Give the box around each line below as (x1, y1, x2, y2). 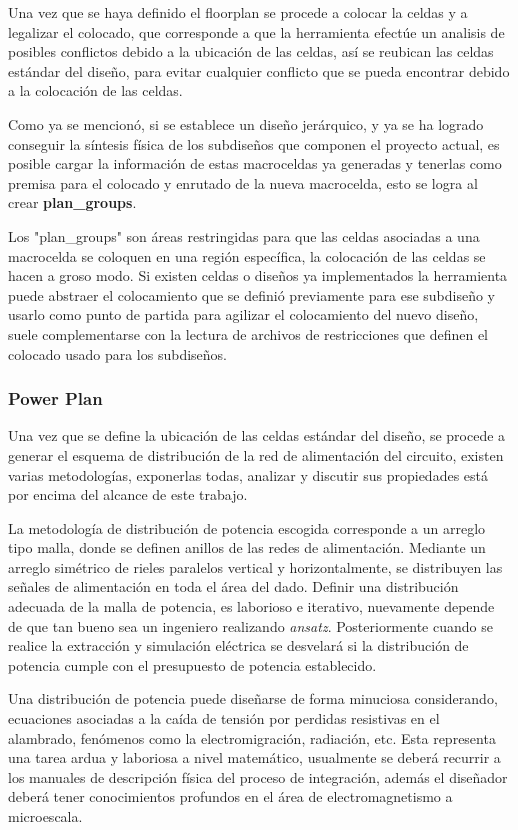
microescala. (8, 806, 83, 826)
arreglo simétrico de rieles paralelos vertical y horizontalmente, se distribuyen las (8, 556, 503, 577)
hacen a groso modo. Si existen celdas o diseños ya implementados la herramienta (8, 265, 508, 286)
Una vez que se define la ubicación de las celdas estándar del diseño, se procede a (8, 425, 506, 446)
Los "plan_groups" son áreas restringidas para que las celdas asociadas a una (8, 225, 480, 246)
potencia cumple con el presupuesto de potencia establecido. (8, 654, 377, 675)
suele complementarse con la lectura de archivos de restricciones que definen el (8, 323, 489, 344)
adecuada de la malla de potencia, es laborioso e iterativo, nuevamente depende (8, 596, 495, 617)
